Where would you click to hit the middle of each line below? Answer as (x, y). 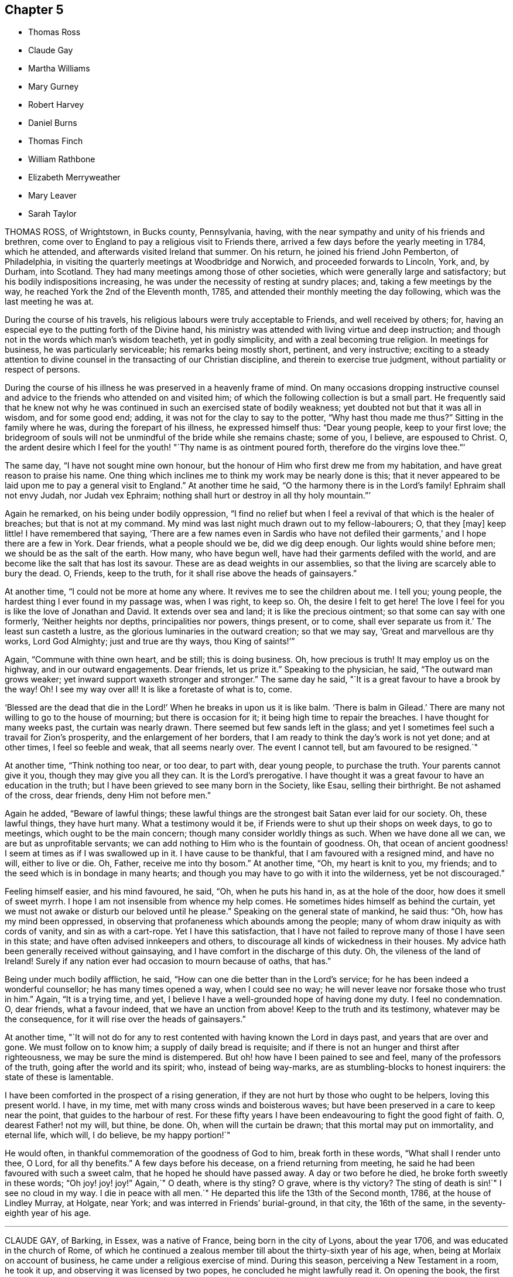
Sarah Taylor (52, 214)
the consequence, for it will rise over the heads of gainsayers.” (125, 1019)
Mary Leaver (52, 196)
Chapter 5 (34, 10)
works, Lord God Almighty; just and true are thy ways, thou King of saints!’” (150, 641)
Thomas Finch (56, 141)
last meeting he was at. (49, 302)
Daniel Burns (53, 123)
